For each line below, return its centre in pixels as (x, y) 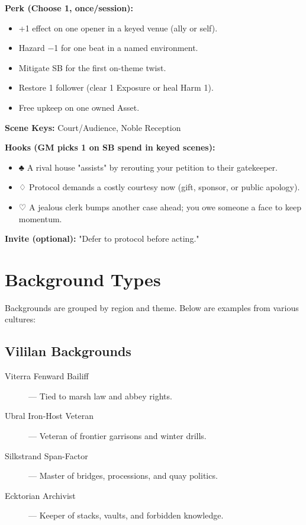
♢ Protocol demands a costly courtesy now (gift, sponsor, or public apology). (159, 187)
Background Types (83, 279)
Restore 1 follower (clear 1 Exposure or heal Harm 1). (116, 87)
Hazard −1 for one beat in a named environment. (108, 48)
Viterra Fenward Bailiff (47, 376)
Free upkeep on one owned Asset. (79, 107)
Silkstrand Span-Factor (46, 455)
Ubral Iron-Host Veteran (49, 416)
